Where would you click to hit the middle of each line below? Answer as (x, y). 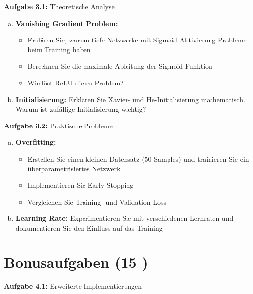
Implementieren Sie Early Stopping (81, 185)
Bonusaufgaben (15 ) (76, 262)
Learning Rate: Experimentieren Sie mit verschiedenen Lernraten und (125, 218)
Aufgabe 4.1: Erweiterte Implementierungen (73, 285)
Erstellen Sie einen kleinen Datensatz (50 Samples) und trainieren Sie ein (138, 158)
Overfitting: (36, 142)
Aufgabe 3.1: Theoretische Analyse (59, 6)
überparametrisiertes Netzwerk (74, 168)
